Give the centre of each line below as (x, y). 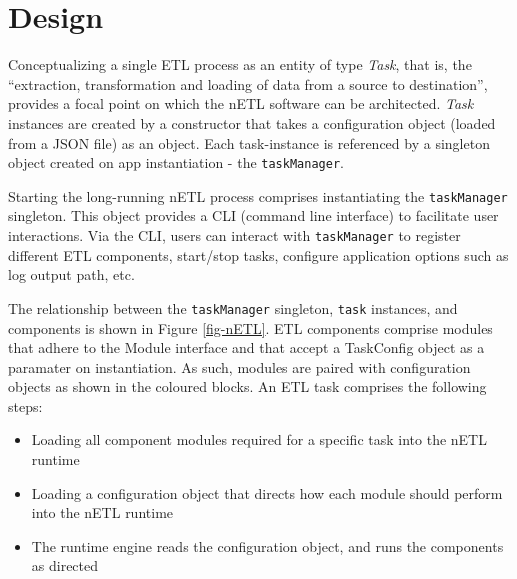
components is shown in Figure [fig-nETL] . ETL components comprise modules (250, 327)
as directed (65, 565)
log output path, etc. (71, 274)
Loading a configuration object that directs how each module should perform (267, 492)
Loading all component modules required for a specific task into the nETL (259, 439)
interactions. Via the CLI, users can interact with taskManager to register (234, 235)
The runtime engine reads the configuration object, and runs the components (267, 545)
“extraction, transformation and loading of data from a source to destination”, (248, 83)
